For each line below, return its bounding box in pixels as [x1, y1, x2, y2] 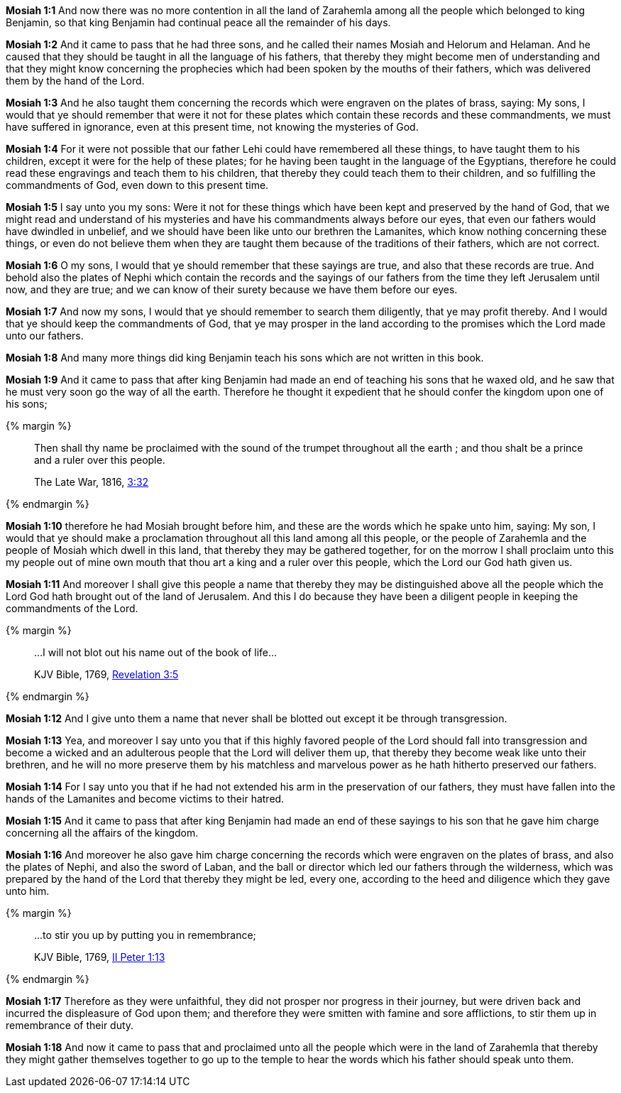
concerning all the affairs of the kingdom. [6, 827, 199, 839]
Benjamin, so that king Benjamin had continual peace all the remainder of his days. [6, 16, 391, 28]
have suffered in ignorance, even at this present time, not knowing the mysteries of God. [6, 121, 419, 133]
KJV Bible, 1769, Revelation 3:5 [34, 668, 179, 680]
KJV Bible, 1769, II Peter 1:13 [34, 951, 165, 963]
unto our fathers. [6, 330, 84, 342]
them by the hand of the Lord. [6, 75, 145, 87]
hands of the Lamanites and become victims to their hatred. [6, 793, 285, 805]
